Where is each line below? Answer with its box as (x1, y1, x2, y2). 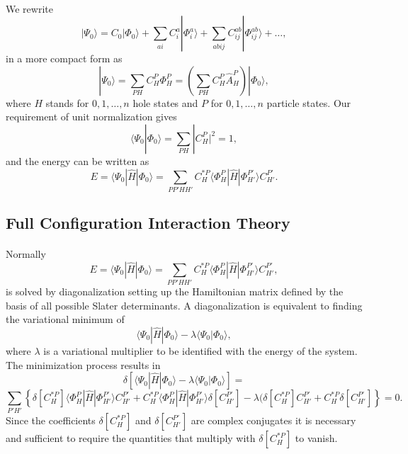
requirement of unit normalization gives (6, 109, 177, 124)
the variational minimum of (6, 312, 125, 327)
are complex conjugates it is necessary (191, 413, 356, 428)
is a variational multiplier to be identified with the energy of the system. (43, 343, 358, 358)
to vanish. (295, 431, 338, 446)
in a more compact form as (6, 51, 123, 66)
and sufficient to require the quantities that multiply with (6, 431, 256, 446)
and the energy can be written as (6, 153, 149, 168)
